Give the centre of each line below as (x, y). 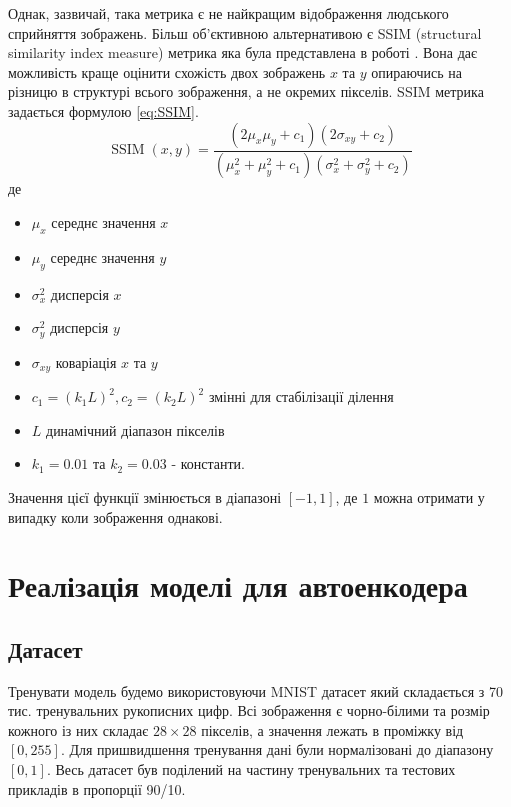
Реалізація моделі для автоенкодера (238, 585)
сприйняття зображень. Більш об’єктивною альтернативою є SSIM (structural (245, 32)
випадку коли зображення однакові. (115, 516)
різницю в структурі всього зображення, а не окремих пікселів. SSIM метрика (246, 91)
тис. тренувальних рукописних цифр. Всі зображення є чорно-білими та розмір (249, 710)
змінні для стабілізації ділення (301, 396)
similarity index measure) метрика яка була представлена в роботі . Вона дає (242, 52)
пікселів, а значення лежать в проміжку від (332, 729)
